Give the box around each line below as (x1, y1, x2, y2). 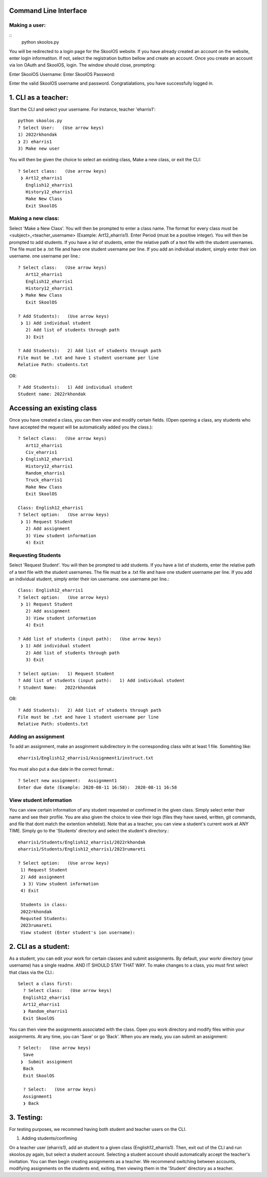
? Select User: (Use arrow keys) (18, 124, 104, 130)
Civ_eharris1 (25, 449, 57, 455)
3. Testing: (9, 1113, 43, 1121)
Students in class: (20, 902, 68, 908)
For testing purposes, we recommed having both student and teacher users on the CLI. (9, 1126, 186, 1132)
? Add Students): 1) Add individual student (18, 384, 133, 390)
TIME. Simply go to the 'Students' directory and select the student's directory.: (9, 828, 169, 834)
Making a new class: (9, 215, 59, 222)
